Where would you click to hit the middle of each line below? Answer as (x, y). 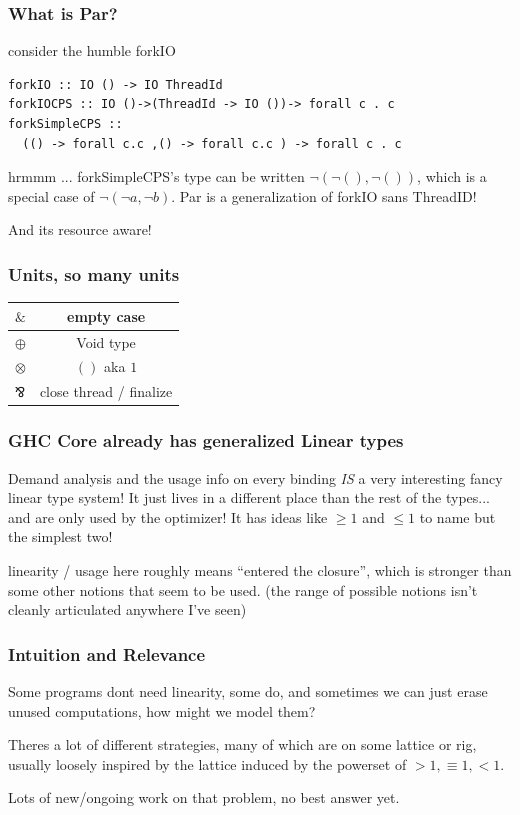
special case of (51, 195)
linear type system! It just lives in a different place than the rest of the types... (249, 497)
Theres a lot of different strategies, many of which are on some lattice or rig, (242, 744)
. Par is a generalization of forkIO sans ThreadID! (324, 195)
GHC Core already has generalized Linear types (206, 440)
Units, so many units (94, 273)
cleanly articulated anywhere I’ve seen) (127, 609)
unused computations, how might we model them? (162, 710)
